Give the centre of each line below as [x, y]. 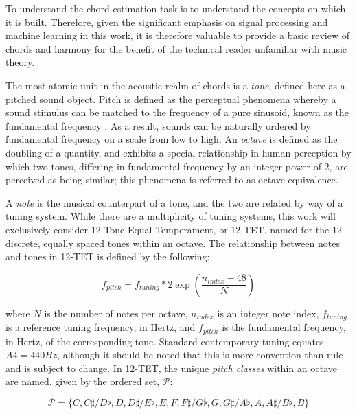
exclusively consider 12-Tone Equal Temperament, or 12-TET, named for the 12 [174, 229]
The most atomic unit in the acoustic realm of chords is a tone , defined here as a [175, 85]
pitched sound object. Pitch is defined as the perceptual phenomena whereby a [171, 99]
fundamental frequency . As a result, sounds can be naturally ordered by [158, 125]
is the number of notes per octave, [116, 313]
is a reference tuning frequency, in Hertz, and [101, 327]
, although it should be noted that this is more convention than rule [200, 355]
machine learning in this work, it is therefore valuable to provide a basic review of [177, 35]
